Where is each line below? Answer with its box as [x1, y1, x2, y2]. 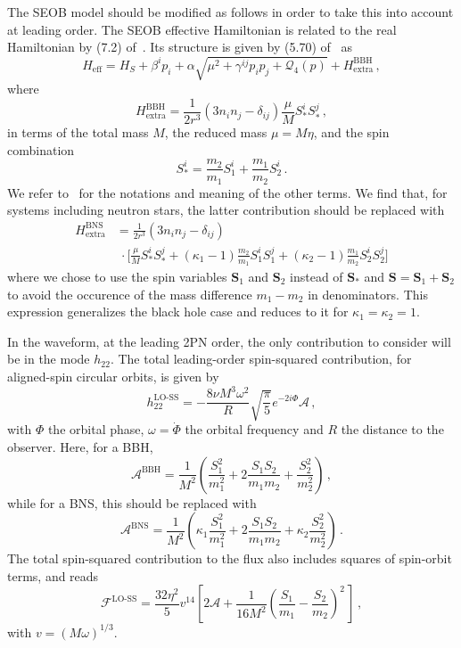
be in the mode [7, 349, 90, 368]
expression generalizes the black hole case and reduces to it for [7, 302, 349, 321]
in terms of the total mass [7, 122, 149, 141]
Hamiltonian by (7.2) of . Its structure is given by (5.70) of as [7, 37, 352, 56]
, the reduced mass [164, 122, 268, 141]
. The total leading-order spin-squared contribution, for [110, 349, 412, 368]
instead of [290, 267, 343, 285]
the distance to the [341, 420, 444, 439]
